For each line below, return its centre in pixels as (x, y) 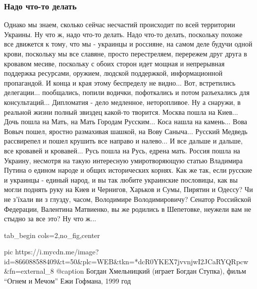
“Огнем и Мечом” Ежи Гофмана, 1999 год (68, 281)
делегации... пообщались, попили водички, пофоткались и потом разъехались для (127, 92)
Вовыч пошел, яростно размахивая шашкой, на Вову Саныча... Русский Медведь (126, 131)
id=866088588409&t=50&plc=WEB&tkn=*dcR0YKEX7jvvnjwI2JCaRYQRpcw (126, 261)
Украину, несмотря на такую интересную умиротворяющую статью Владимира (123, 160)
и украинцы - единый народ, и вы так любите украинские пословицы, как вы (121, 179)
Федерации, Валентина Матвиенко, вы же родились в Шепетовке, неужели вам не (128, 209)
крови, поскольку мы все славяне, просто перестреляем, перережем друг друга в (126, 53)
